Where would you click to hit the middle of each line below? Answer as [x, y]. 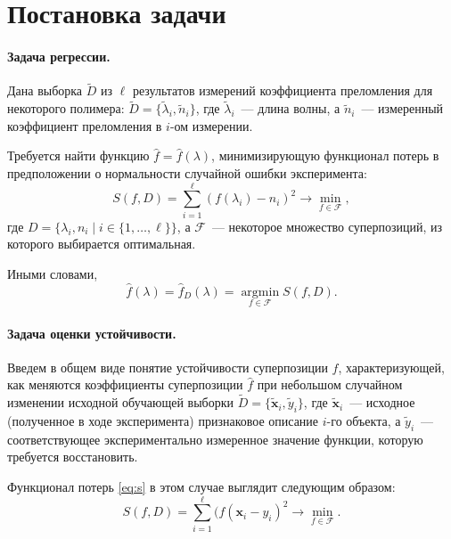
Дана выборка [45, 90]
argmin [260, 292]
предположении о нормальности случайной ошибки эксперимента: [187, 172]
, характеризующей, [391, 367]
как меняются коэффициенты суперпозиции [125, 384]
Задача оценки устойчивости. [92, 333]
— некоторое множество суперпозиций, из [327, 226]
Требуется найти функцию [78, 155]
